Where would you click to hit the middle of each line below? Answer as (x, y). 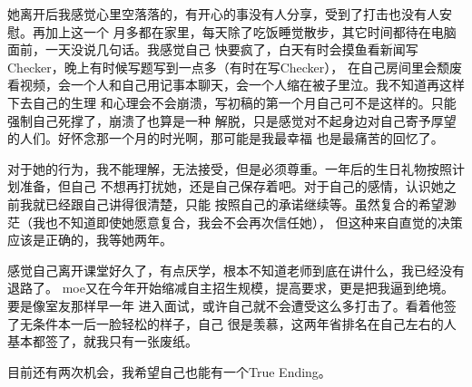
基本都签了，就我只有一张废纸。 (103, 341)
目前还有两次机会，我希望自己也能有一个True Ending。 (169, 371)
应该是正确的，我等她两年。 (90, 240)
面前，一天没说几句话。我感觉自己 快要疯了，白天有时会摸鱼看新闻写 (213, 49)
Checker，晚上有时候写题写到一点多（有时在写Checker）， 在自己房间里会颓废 (235, 67)
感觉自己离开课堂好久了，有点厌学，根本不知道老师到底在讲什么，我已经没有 (236, 270)
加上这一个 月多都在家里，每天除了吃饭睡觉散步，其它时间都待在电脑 (251, 31)
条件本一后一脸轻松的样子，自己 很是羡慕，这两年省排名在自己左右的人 (244, 323)
